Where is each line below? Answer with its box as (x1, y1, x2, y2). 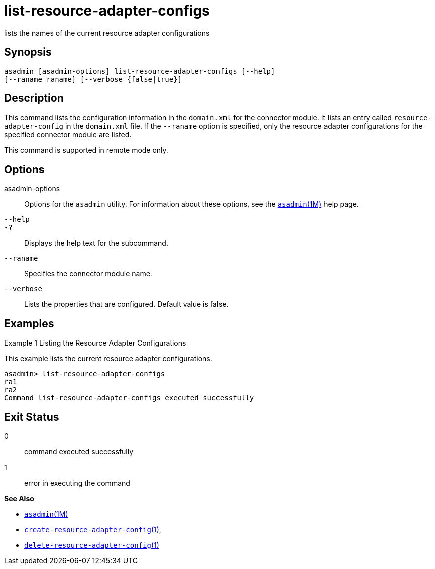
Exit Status (4, 410, 59, 423)
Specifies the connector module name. (24, 269, 152, 278)
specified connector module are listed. (4, 130, 132, 139)
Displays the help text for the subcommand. (24, 239, 168, 248)
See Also (4, 494, 34, 503)
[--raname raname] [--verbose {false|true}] (4, 75, 182, 83)
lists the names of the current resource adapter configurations (4, 28, 210, 37)
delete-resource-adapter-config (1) (24, 540, 159, 549)
